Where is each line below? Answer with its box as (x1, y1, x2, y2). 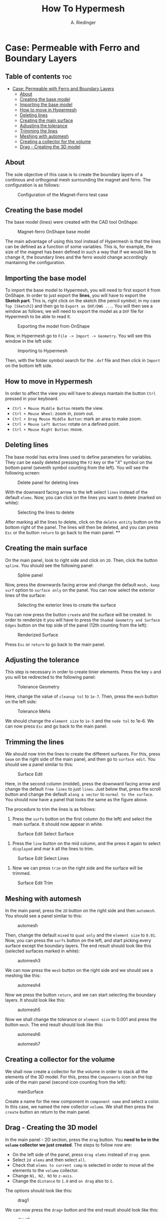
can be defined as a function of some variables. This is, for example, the (5, 244, 153, 250)
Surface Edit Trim (17, 880, 53, 886)
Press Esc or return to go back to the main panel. (5, 641, 106, 647)
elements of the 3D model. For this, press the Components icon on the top (5, 1074, 153, 1080)
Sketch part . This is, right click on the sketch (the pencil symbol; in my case (5, 298, 161, 304)
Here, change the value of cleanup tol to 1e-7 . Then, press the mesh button (5, 693, 159, 699)
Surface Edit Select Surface (17, 831, 74, 837)
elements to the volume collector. (12, 1167, 79, 1173)
